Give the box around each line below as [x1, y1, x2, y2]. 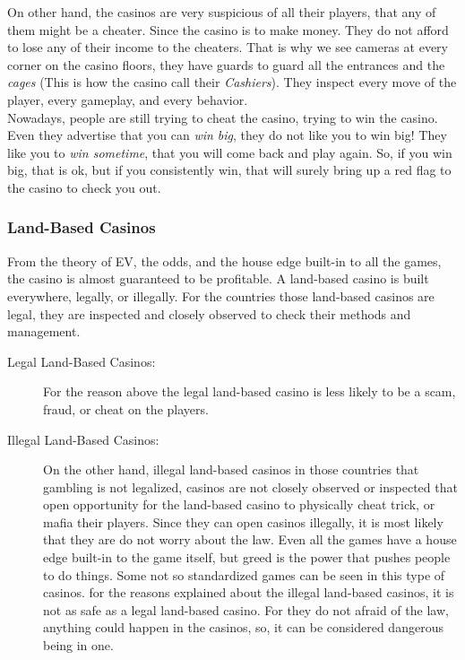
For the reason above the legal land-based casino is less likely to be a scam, [43, 382, 456, 401]
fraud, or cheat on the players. [43, 399, 209, 418]
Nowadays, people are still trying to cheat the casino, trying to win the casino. [7, 108, 438, 126]
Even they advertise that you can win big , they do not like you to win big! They [7, 126, 447, 144]
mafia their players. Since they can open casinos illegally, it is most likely [43, 512, 443, 531]
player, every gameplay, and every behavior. [7, 90, 248, 109]
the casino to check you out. [7, 178, 161, 196]
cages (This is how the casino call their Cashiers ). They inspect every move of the [7, 73, 457, 91]
